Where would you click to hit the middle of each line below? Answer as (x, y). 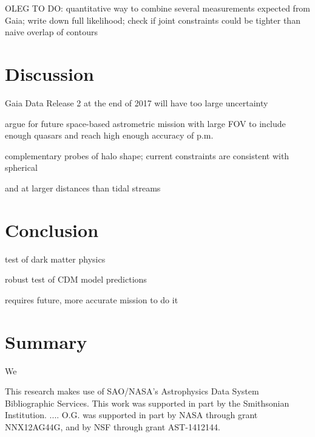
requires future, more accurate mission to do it (92, 299)
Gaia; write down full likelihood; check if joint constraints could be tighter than (153, 20)
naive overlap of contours (51, 32)
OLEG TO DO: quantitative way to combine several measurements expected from (158, 8)
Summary (46, 341)
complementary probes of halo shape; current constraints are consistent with (147, 155)
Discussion (49, 73)
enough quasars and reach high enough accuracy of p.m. (109, 135)
